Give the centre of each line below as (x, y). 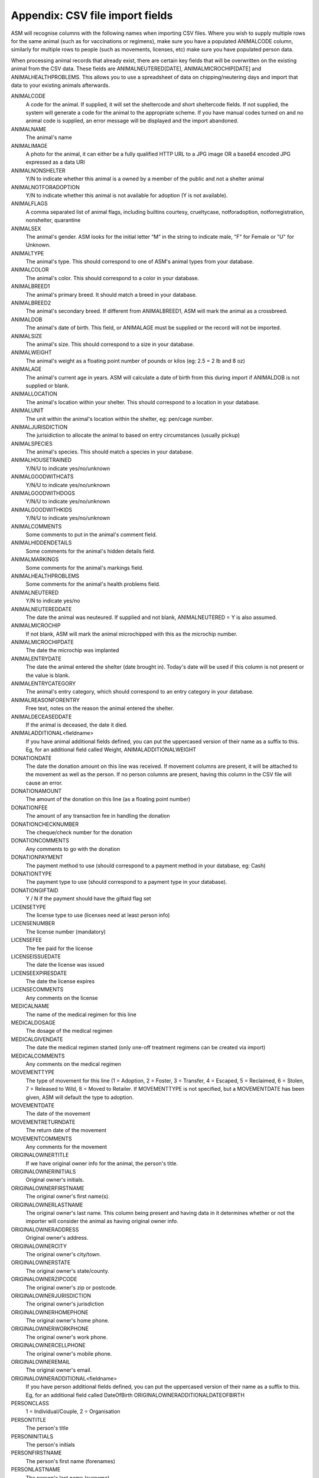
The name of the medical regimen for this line (81, 1014)
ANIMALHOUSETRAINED (41, 460)
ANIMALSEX (26, 228)
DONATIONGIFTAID (35, 890)
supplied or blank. (48, 385)
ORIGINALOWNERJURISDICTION (51, 1295)
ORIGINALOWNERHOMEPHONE (50, 1312)
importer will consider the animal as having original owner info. (102, 1221)
